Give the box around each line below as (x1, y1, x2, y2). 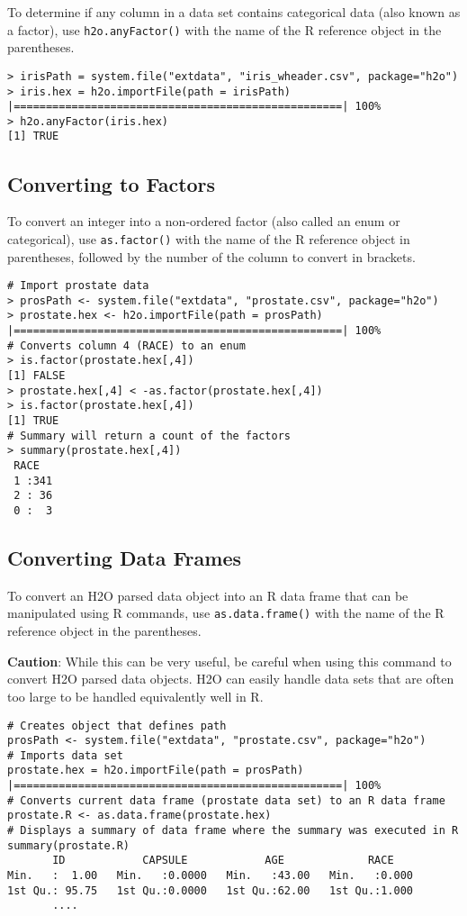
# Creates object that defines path (7, 719, 227, 732)
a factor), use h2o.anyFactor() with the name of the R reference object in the (7, 20, 442, 39)
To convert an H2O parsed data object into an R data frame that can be (7, 585, 409, 604)
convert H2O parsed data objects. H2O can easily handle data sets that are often (7, 669, 454, 688)
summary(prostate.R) (7, 839, 130, 852)
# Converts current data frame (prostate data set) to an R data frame (7, 794, 445, 807)
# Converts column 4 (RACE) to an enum (7, 339, 246, 352)
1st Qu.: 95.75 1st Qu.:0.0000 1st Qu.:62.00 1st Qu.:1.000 (7, 884, 414, 897)
